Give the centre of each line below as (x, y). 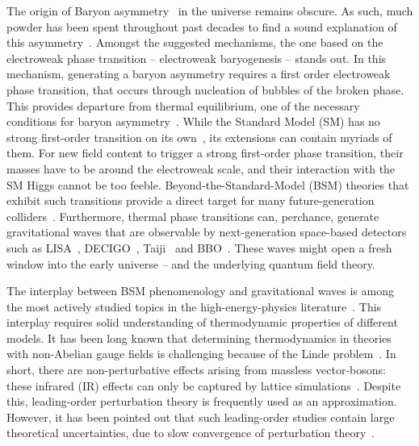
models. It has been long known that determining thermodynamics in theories (199, 338)
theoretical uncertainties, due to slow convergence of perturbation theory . (191, 433)
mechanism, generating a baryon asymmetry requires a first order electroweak (199, 74)
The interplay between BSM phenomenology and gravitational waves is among (200, 291)
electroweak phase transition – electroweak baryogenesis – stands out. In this (197, 58)
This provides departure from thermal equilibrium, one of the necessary (183, 105)
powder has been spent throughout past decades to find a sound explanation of (202, 26)
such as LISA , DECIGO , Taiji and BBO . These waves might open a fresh (199, 247)
